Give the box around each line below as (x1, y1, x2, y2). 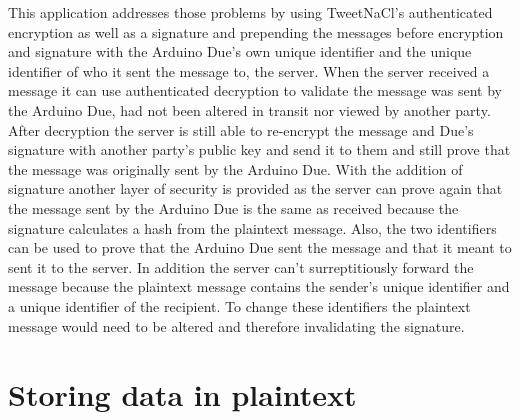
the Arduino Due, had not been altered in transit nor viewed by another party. (8, 99, 491, 120)
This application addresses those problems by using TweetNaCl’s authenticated (8, 2, 493, 22)
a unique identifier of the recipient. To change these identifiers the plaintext (8, 295, 471, 316)
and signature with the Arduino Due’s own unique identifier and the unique (8, 41, 472, 62)
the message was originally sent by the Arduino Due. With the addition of (8, 158, 463, 179)
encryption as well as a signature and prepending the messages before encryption (8, 21, 504, 42)
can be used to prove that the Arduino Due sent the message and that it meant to (8, 237, 512, 258)
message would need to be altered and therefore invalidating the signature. (8, 315, 465, 336)
